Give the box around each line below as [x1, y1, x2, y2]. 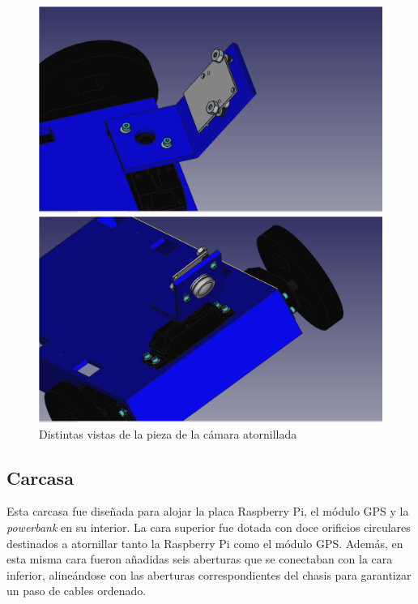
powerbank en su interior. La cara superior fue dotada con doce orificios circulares [6, 519, 411, 536]
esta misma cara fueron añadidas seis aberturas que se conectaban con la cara [6, 550, 393, 568]
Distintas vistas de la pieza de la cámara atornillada [39, 425, 297, 442]
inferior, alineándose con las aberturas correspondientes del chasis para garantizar [6, 566, 412, 583]
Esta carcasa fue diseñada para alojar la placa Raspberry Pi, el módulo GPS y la [6, 503, 409, 520]
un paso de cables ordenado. [6, 582, 147, 599]
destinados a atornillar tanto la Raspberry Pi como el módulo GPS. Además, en [6, 534, 403, 551]
